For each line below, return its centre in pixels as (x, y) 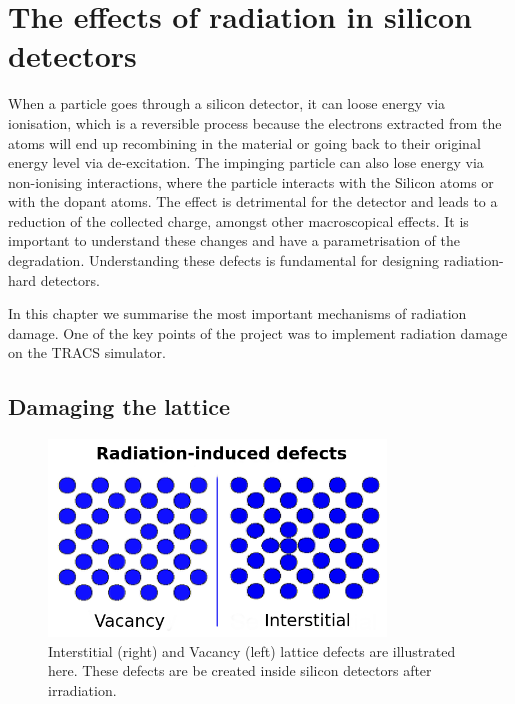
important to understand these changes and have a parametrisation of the (234, 240)
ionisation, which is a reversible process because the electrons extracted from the (255, 122)
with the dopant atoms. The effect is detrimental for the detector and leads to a (253, 201)
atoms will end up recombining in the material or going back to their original (244, 142)
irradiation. (82, 689)
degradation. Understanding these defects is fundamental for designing (224, 260)
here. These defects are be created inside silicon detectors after (240, 670)
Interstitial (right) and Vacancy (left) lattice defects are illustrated (252, 650)
